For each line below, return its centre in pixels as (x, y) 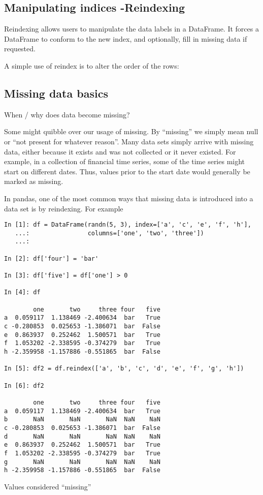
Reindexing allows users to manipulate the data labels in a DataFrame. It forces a (131, 29)
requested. (20, 49)
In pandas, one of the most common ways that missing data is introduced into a (129, 198)
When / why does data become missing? (67, 114)
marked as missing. (34, 181)
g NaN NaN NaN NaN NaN (82, 462)
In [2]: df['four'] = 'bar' (52, 258)
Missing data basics (56, 93)
